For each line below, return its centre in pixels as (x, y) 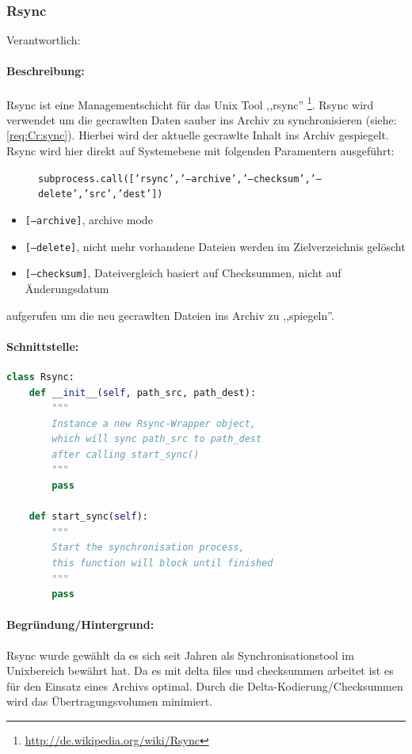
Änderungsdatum (67, 288)
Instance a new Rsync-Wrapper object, (154, 423)
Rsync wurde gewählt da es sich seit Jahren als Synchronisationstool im (180, 655)
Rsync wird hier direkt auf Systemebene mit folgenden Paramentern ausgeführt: (200, 151)
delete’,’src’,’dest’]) (101, 194)
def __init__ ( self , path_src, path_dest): (143, 392)
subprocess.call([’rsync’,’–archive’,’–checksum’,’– (180, 179)
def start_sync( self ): (88, 517)
